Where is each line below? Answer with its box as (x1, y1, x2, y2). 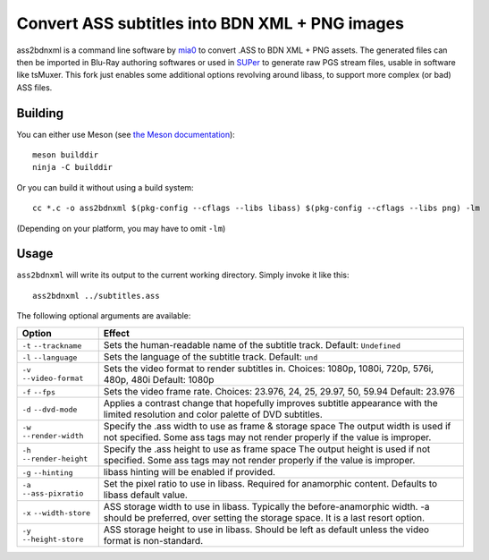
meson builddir (32, 150, 99, 160)
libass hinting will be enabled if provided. (103, 465, 276, 478)
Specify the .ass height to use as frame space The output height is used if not (103, 443, 431, 455)
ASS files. (16, 81, 53, 93)
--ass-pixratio (21, 488, 84, 498)
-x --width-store (21, 508, 91, 518)
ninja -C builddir (32, 162, 114, 173)
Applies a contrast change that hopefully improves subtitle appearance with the (103, 396, 438, 409)
